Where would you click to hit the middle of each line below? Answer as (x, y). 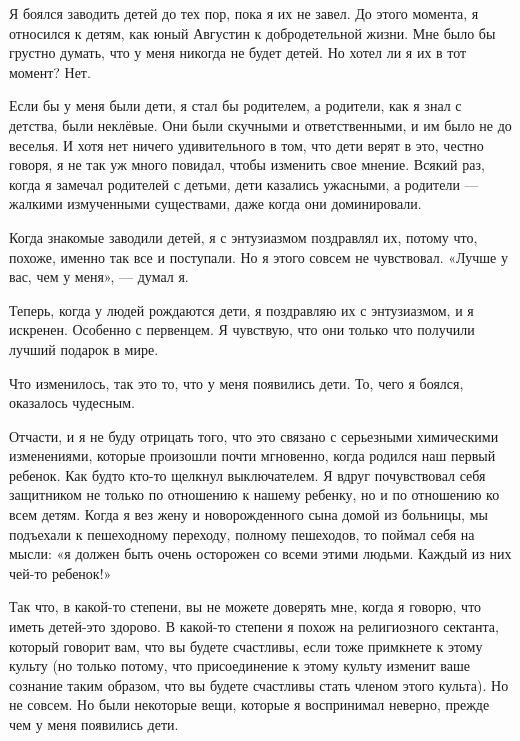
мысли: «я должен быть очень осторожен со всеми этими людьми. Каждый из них (260, 553)
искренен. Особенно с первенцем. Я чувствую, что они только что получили (242, 329)
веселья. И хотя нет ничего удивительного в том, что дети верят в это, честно (246, 144)
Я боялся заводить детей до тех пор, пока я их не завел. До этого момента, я (244, 13)
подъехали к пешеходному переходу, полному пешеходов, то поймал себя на (242, 533)
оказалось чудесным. (72, 402)
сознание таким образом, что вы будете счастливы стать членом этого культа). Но (259, 684)
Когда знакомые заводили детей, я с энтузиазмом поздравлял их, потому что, (243, 236)
